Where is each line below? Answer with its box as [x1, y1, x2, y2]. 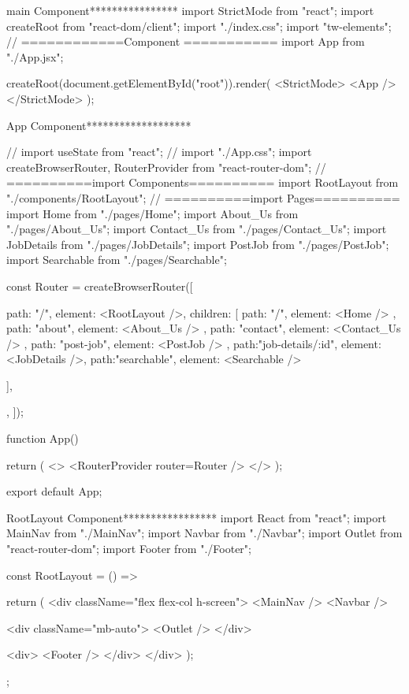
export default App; [6, 483, 102, 499]
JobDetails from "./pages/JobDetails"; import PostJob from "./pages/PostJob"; [6, 236, 389, 252]
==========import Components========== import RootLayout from [6, 174, 399, 191]
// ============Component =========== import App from [6, 33, 365, 50]
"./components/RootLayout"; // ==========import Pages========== [6, 189, 400, 206]
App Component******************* [6, 117, 191, 133]
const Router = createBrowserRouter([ [6, 277, 193, 294]
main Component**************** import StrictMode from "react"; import [6, 2, 374, 18]
